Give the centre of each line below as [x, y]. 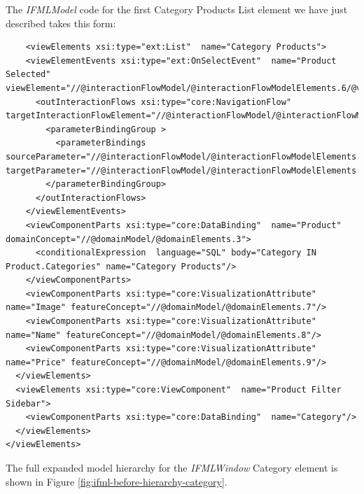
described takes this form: [61, 23]
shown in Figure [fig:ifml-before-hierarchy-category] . [117, 481]
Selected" [28, 75]
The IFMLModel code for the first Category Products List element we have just [177, 9]
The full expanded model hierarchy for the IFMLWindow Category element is [172, 467]
